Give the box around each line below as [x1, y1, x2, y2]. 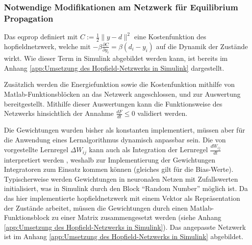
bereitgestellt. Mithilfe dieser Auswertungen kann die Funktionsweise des [4, 98, 223, 109]
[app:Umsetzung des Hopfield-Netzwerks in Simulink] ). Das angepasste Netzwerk [4, 221, 246, 232]
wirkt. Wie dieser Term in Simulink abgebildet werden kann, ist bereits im [4, 53, 228, 63]
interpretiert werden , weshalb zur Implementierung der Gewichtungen [4, 154, 215, 164]
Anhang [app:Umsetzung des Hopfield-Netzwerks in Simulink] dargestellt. [4, 62, 225, 73]
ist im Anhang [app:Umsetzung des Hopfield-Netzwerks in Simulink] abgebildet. [4, 231, 244, 242]
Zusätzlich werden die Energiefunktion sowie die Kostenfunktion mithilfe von [4, 79, 235, 89]
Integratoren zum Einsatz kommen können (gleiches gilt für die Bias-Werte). [4, 164, 233, 174]
